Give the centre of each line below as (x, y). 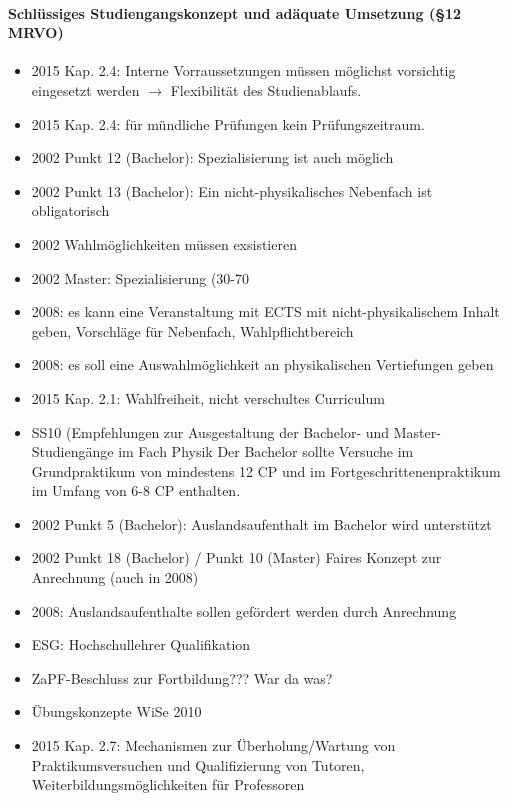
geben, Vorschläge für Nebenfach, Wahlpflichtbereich (192, 330)
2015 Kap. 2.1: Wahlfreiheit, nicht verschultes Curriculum (208, 397)
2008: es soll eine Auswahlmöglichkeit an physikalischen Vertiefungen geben (262, 364)
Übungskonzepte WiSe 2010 (116, 711)
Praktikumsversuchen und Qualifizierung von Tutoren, (198, 764)
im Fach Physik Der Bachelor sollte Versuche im (266, 451)
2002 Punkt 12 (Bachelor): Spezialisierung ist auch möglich (212, 157)
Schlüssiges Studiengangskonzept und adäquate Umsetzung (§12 (234, 12)
